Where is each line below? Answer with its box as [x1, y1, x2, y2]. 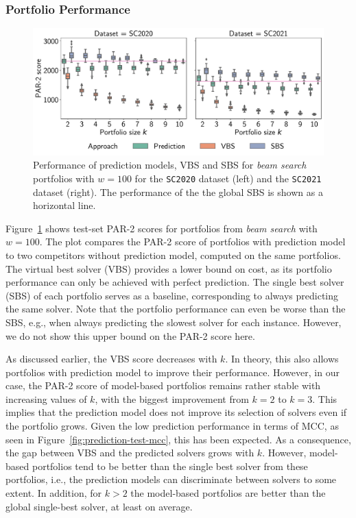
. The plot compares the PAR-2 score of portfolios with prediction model [39, 234, 346, 249]
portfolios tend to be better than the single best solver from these [32, 458, 308, 473]
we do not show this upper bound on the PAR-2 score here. [5, 328, 255, 343]
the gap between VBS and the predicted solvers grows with [5, 445, 254, 460]
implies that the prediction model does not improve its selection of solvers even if [5, 405, 347, 419]
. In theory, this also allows [225, 351, 339, 366]
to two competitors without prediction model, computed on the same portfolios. [5, 247, 341, 262]
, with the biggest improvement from [95, 391, 249, 406]
